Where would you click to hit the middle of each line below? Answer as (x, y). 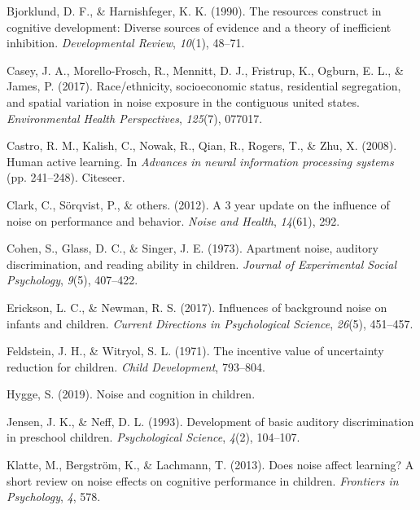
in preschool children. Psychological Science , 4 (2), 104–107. (153, 437)
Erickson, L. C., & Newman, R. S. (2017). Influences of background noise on (197, 307)
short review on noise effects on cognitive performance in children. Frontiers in (203, 480)
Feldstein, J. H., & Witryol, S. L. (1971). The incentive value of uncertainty (195, 351)
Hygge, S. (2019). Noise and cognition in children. (131, 394)
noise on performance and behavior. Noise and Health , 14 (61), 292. (173, 220)
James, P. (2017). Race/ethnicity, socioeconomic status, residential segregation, (204, 86)
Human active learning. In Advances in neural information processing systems (200, 161)
